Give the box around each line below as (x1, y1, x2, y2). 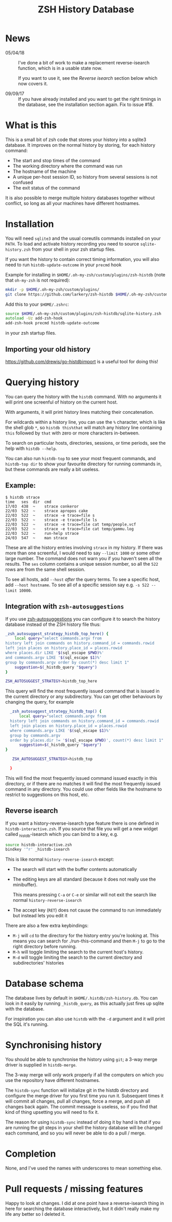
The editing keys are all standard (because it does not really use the (12, 876, 156, 882)
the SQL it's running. (5, 1021, 49, 1027)
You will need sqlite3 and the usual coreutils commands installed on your (5, 235, 161, 241)
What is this (5, 119, 57, 131)
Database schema (5, 978, 84, 989)
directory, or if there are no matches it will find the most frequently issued (5, 780, 160, 787)
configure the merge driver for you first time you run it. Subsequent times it (5, 1093, 164, 1099)
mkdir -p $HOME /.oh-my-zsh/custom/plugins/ (5, 287, 100, 292)
